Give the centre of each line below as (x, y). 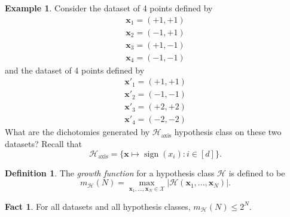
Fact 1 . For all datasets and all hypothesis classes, (98, 206)
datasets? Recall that (44, 144)
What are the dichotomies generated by (77, 132)
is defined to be (257, 172)
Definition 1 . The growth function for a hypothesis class (110, 172)
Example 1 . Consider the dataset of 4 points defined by (109, 8)
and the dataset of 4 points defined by (75, 70)
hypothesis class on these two (228, 132)
